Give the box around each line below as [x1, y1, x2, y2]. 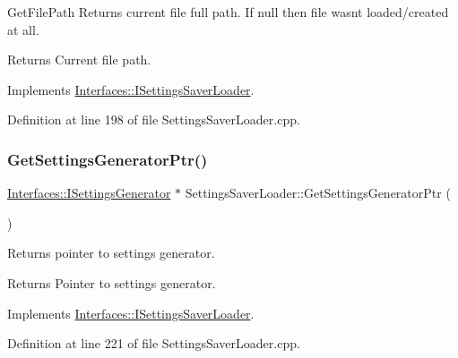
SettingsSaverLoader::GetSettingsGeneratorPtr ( [185, 183, 451, 202]
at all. [7, 20, 39, 38]
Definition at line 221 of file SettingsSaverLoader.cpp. [7, 334, 300, 353]
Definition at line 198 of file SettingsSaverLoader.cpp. [7, 110, 300, 129]
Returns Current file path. [7, 50, 151, 69]
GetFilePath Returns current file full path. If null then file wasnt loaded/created [7, 3, 449, 21]
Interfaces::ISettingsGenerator [7, 183, 171, 202]
